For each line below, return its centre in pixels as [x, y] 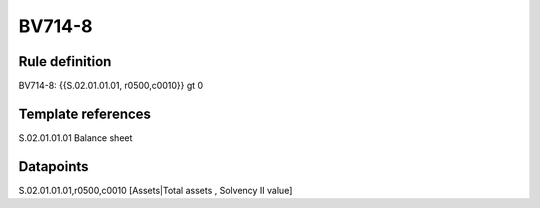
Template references [85, 113]
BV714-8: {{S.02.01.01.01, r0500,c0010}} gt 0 [111, 86]
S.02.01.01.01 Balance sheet [75, 137]
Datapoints [53, 166]
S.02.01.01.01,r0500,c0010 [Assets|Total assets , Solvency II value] [155, 190]
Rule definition [65, 61]
